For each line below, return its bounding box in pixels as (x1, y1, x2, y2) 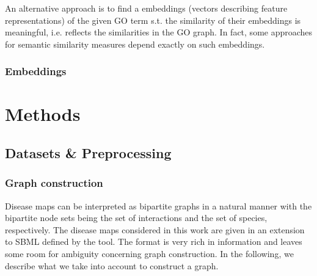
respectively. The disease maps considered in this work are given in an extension (5, 223, 305, 236)
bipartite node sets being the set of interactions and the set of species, (5, 211, 268, 224)
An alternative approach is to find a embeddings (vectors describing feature (5, 2, 288, 14)
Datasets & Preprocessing (5, 143, 172, 162)
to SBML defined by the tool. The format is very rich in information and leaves (5, 235, 302, 248)
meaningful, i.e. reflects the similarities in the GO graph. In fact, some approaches (5, 26, 313, 38)
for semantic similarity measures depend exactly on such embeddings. (5, 37, 265, 50)
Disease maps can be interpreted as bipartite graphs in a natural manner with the (5, 199, 312, 212)
